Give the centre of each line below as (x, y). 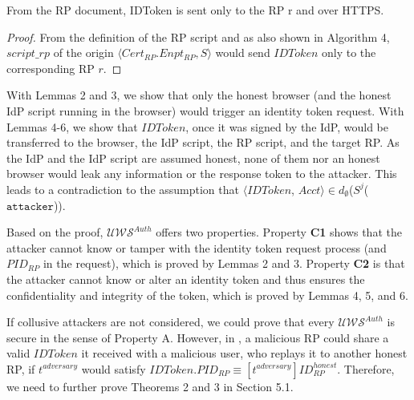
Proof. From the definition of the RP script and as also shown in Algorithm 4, (198, 36)
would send (243, 53)
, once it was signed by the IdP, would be (287, 126)
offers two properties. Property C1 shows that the (279, 232)
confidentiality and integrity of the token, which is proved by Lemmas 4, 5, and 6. (207, 295)
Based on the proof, (55, 232)
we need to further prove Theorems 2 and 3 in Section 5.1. (150, 386)
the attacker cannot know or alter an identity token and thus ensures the (186, 279)
